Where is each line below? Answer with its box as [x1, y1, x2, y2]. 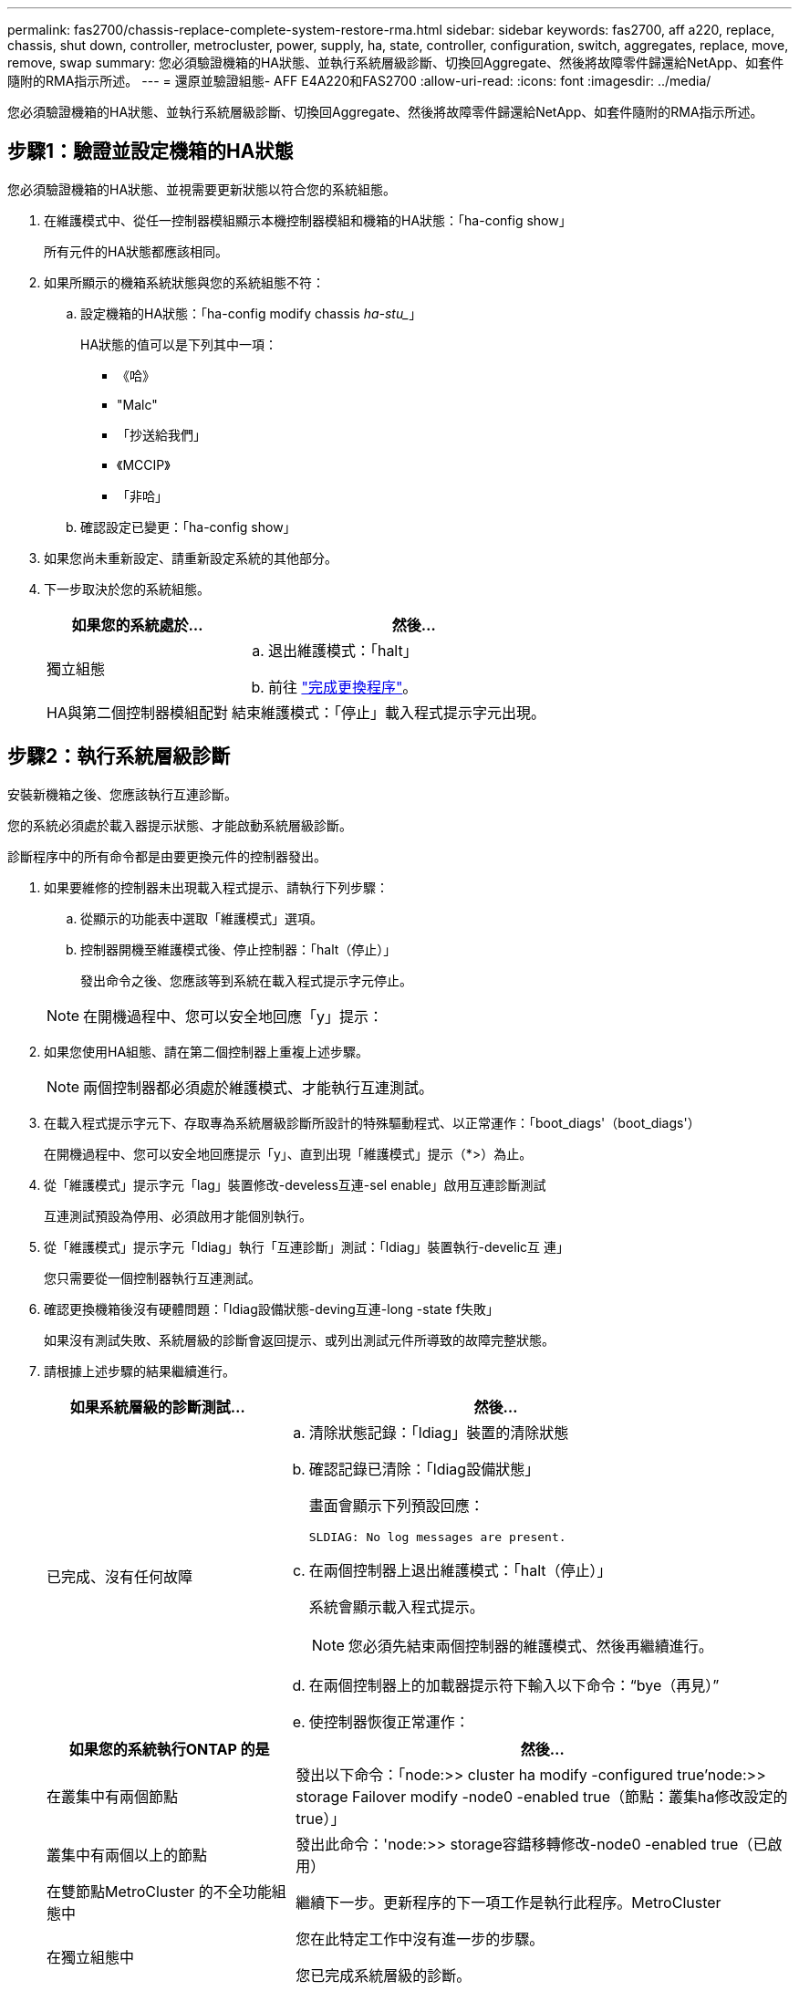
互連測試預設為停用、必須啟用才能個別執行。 [44, 1207, 312, 1224]
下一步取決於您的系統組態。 [44, 580, 210, 597]
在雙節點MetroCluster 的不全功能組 [47, 1882, 286, 1901]
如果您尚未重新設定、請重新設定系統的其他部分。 [44, 549, 337, 566]
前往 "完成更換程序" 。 [267, 677, 418, 696]
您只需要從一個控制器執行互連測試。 [44, 1269, 261, 1286]
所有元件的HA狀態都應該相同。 [44, 243, 229, 259]
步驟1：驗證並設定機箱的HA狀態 [7, 140, 294, 163]
